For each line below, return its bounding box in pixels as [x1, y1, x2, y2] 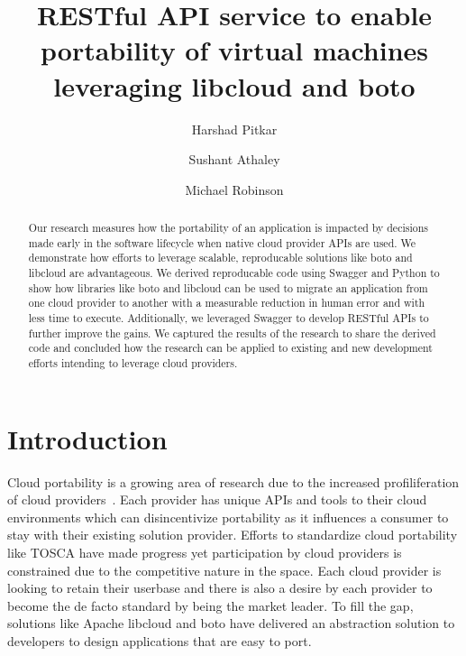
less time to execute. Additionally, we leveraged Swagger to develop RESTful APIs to [28, 310, 429, 326]
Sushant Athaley [188, 150, 280, 169]
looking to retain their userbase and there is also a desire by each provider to [7, 578, 433, 597]
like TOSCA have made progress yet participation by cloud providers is [7, 542, 402, 561]
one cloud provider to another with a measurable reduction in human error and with [28, 295, 425, 310]
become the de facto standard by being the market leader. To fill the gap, [7, 596, 414, 614]
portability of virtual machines [41, 32, 428, 69]
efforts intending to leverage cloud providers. [28, 355, 238, 370]
